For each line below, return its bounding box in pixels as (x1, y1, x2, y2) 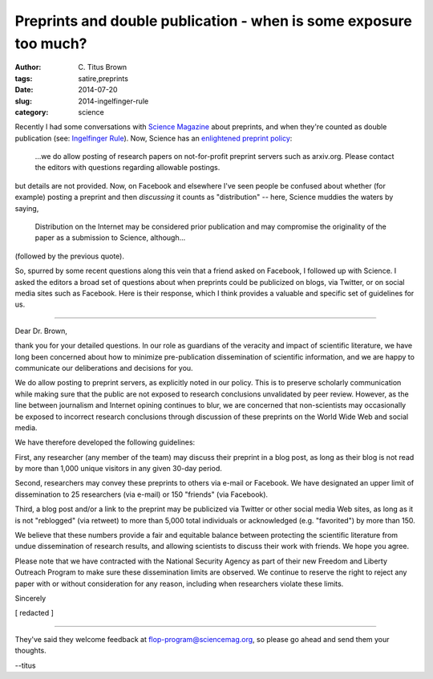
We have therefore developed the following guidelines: (14, 437, 196, 447)
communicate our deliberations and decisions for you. (14, 363, 193, 372)
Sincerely (14, 593, 47, 603)
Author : (14, 63, 42, 72)
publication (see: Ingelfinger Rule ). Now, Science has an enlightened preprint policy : (14, 133, 293, 143)
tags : (14, 73, 33, 83)
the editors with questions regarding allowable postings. (34, 163, 221, 173)
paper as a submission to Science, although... (34, 233, 186, 242)
